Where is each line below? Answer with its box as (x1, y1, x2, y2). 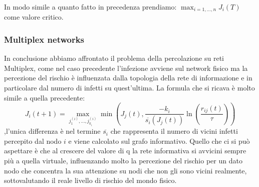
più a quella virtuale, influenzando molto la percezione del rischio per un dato (4, 155, 242, 166)
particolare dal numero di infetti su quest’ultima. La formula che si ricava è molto (4, 82, 255, 93)
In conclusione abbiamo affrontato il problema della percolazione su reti (4, 53, 224, 63)
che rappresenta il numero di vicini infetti (110, 126, 238, 136)
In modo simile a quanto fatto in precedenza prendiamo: (4, 2, 177, 12)
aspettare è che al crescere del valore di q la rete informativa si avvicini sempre (4, 145, 246, 156)
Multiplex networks (4, 33, 85, 45)
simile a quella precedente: (4, 92, 85, 103)
